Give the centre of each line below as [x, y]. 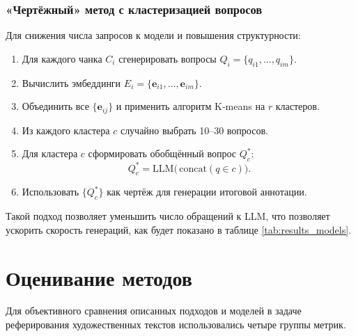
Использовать [51, 192]
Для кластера [50, 153]
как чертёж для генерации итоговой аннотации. [207, 192]
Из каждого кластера [66, 130]
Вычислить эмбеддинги [71, 82]
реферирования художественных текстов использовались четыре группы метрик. [176, 325]
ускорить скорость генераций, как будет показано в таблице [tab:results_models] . [179, 229]
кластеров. [297, 106]
